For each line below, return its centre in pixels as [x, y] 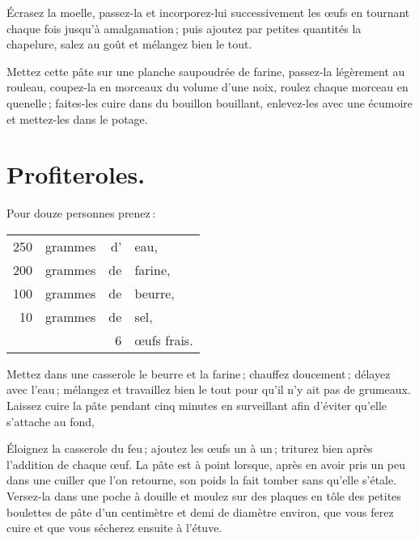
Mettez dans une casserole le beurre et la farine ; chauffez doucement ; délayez [199, 373]
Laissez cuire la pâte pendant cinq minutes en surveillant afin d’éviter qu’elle [197, 406]
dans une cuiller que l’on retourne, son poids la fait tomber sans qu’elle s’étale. [202, 480]
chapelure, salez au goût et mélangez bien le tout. [129, 44]
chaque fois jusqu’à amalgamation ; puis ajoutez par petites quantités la [184, 28]
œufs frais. [164, 340]
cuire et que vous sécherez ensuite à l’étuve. [114, 528]
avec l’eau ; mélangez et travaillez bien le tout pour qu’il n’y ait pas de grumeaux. [209, 389]
